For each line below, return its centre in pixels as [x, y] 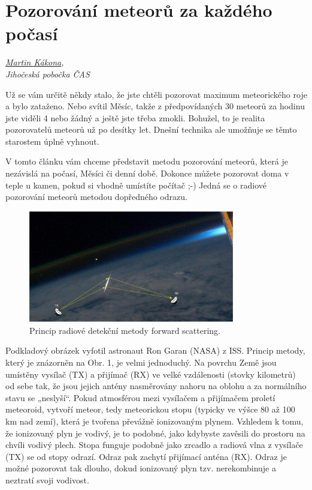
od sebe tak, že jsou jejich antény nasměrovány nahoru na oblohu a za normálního [156, 386]
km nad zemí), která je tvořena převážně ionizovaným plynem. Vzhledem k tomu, [155, 421]
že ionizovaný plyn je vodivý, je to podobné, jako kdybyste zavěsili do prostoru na [155, 433]
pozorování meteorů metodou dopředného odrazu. [96, 197]
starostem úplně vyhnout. [52, 141]
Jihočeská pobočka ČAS [48, 74]
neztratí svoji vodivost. [47, 479]
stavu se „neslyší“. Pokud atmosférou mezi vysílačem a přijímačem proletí [140, 397]
